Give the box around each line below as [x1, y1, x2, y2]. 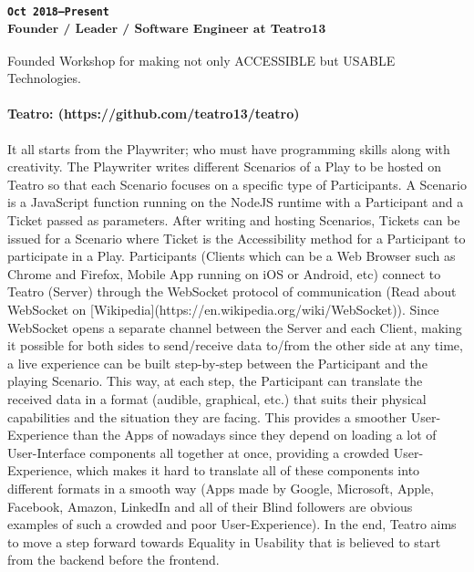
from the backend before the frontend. [7, 550, 220, 569]
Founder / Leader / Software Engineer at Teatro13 [7, 19, 326, 37]
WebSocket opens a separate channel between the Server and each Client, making [7, 317, 462, 337]
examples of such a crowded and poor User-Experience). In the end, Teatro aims [7, 515, 457, 534]
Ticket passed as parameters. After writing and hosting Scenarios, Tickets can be [7, 211, 460, 230]
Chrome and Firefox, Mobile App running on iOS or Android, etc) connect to [7, 264, 441, 283]
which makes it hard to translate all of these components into [76, 461, 420, 480]
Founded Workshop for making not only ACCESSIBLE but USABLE [7, 50, 396, 69]
